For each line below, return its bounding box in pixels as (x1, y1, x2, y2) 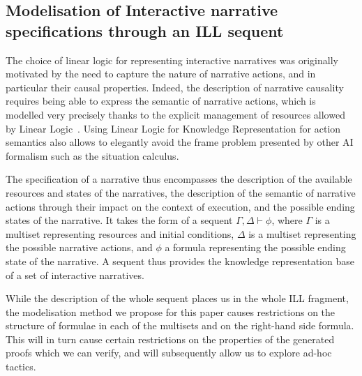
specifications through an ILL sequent (6, 20, 284, 41)
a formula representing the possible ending (165, 240, 346, 255)
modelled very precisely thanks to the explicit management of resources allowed (6, 107, 345, 121)
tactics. (6, 359, 36, 374)
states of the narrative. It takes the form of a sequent (6, 213, 233, 227)
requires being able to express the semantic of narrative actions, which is (6, 93, 316, 108)
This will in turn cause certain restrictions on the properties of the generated (6, 331, 335, 346)
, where (271, 213, 303, 227)
